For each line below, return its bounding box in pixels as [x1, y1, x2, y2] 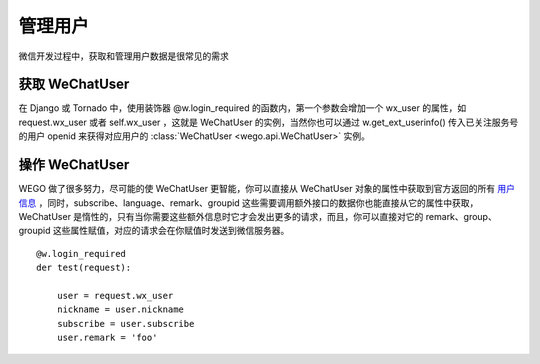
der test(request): [36, 262, 132, 274]
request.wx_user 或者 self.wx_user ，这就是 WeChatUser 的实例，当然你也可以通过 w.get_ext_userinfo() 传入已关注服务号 [18, 116, 519, 128]
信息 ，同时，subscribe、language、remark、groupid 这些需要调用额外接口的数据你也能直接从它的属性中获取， [18, 196, 479, 209]
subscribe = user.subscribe [56, 318, 195, 329]
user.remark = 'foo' [56, 332, 158, 344]
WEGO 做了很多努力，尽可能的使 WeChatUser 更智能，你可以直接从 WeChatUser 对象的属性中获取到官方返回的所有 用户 [18, 183, 515, 195]
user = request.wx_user [56, 290, 174, 301]
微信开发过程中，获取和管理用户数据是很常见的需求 [18, 50, 229, 62]
